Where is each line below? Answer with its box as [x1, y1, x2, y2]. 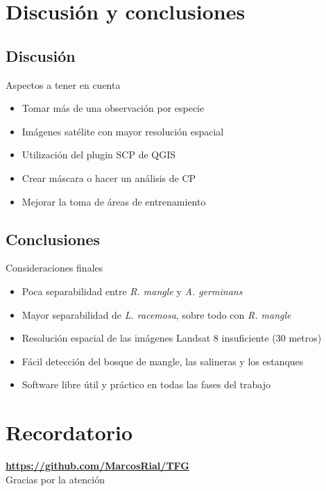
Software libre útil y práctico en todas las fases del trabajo [22, 377, 271, 392]
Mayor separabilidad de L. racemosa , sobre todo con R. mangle [22, 307, 291, 322]
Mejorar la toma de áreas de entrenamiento [22, 194, 206, 208]
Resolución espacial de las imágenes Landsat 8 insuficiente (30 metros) [22, 331, 322, 345]
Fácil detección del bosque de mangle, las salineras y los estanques [22, 353, 304, 368]
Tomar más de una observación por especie [22, 101, 205, 115]
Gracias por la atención [6, 472, 105, 486]
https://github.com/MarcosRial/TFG [6, 458, 189, 473]
